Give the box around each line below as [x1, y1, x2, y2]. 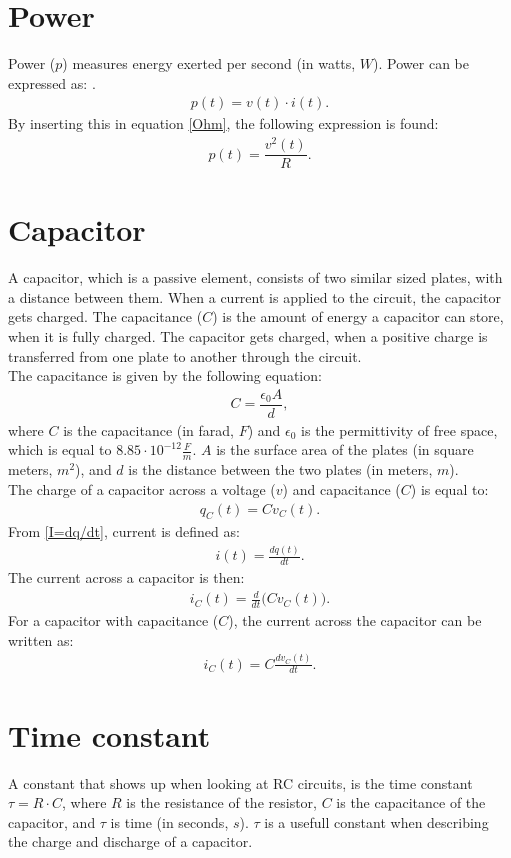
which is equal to [8, 439, 112, 460]
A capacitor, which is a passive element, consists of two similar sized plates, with [8, 267, 503, 288]
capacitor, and [8, 811, 96, 832]
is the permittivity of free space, [301, 419, 498, 440]
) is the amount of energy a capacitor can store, [212, 306, 504, 327]
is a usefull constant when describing [264, 811, 489, 832]
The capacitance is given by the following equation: [8, 365, 322, 386]
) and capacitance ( [282, 478, 401, 499]
